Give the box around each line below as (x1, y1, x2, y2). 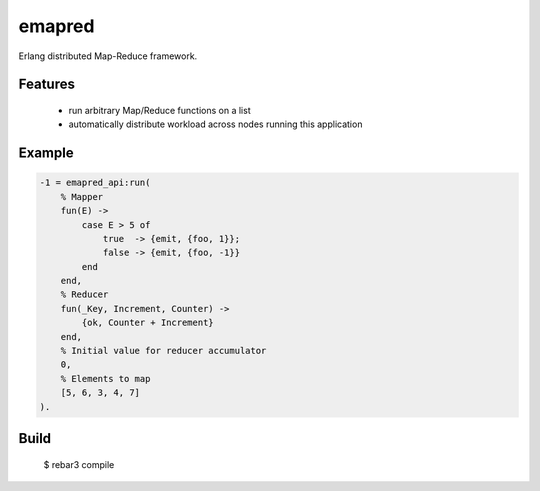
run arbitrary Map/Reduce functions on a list (68, 104, 251, 116)
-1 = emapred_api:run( (39, 177, 151, 189)
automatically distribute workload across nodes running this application (68, 118, 363, 130)
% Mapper (60, 191, 104, 202)
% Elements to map (60, 373, 151, 384)
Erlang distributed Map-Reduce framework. (18, 50, 198, 62)
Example (18, 145, 74, 162)
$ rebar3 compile (43, 458, 115, 470)
